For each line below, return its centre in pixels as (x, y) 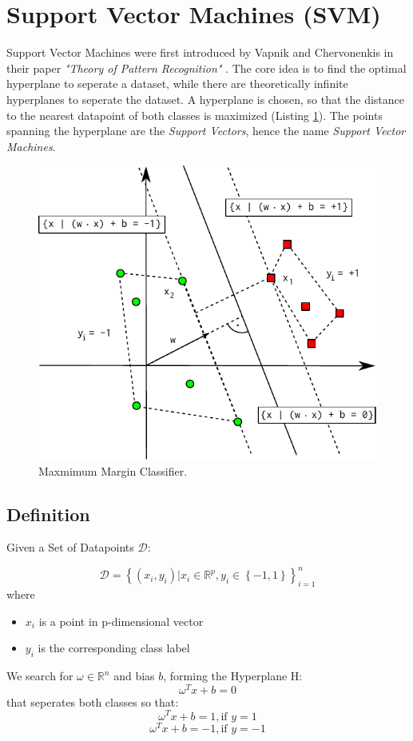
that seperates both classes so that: (93, 701)
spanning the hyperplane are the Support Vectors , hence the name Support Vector (206, 131)
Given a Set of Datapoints (70, 547)
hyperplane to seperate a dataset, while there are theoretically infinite (177, 84)
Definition (48, 514)
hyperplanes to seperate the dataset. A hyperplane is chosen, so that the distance (206, 99)
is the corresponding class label (114, 648)
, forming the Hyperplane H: (233, 676)
